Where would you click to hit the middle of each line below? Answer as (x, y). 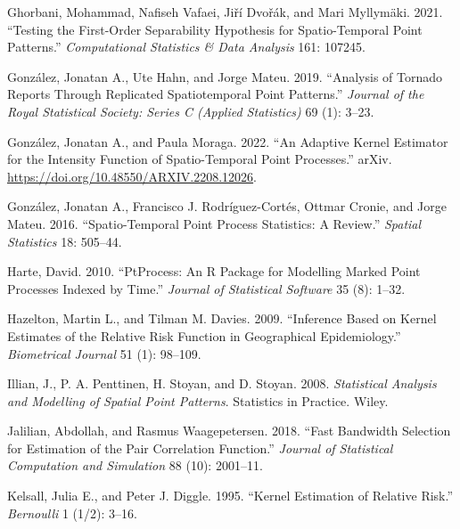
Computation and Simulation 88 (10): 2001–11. (135, 465)
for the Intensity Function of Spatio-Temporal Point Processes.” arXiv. (200, 159)
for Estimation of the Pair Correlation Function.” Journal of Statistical (200, 448)
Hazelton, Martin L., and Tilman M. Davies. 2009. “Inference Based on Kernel (222, 318)
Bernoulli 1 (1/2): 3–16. (72, 513)
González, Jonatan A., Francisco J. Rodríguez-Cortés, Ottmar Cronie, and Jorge (227, 206)
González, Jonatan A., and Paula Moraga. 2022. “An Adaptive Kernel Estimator (228, 141)
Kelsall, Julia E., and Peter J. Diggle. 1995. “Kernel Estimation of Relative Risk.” (230, 496)
